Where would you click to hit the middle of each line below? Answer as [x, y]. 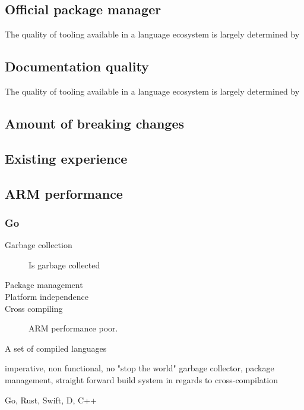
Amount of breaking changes [94, 123]
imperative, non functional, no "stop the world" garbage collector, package [140, 368]
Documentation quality [77, 66]
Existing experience [66, 158]
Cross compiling [34, 308]
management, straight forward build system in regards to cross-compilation [141, 379]
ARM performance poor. [73, 328]
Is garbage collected [64, 265]
